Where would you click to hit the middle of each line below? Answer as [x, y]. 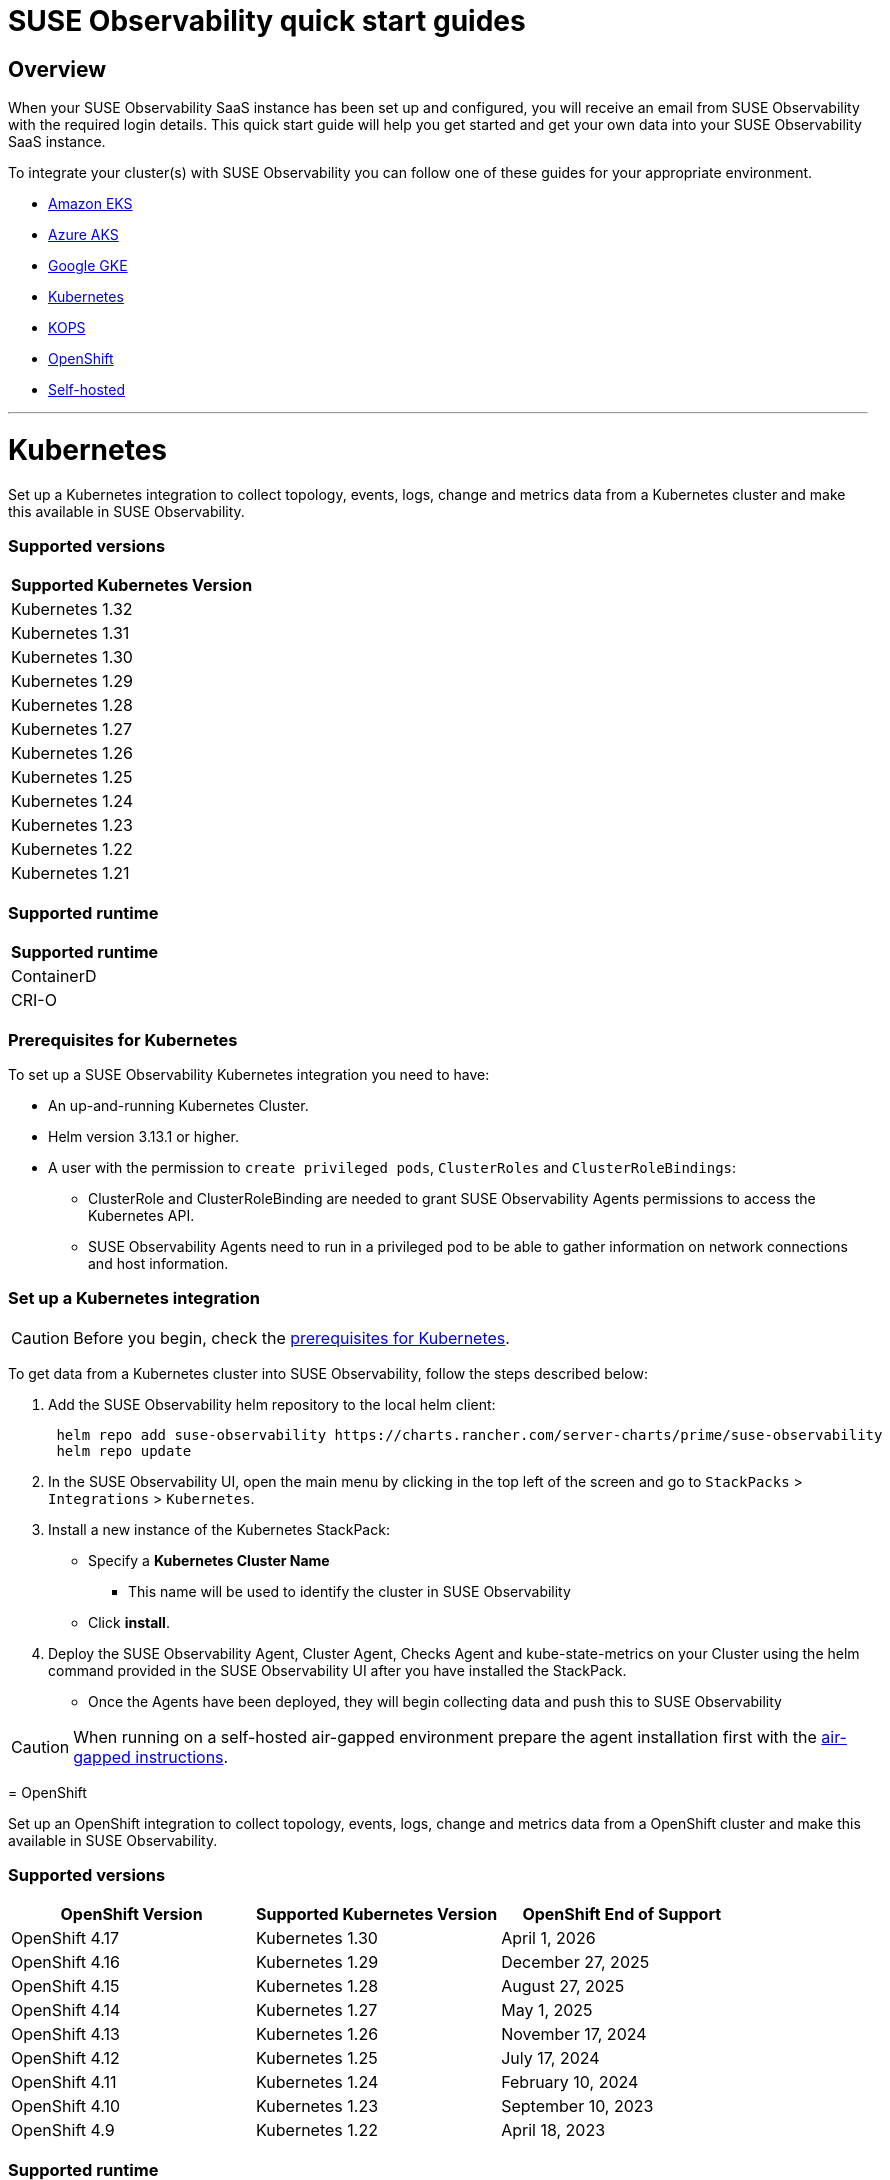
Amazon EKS [90, 204]
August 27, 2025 [563, 1986]
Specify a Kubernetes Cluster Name [209, 1560]
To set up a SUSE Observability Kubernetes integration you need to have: [249, 1074]
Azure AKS [83, 235]
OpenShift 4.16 [65, 1962]
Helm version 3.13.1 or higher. [143, 1136]
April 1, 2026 [548, 1938]
